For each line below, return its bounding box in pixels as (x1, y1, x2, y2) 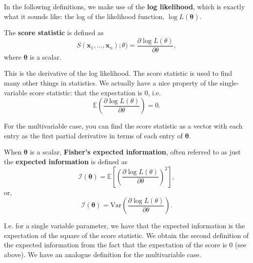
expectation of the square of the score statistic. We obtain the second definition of (4, 230, 249, 240)
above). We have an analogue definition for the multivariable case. (4, 249, 201, 259)
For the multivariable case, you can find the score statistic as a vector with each (4, 121, 243, 131)
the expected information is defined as (4, 156, 128, 166)
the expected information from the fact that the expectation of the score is (4, 240, 227, 250)
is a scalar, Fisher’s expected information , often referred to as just (30, 147, 241, 157)
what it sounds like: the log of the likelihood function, (4, 11, 165, 21)
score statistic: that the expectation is (29, 87, 142, 97)
